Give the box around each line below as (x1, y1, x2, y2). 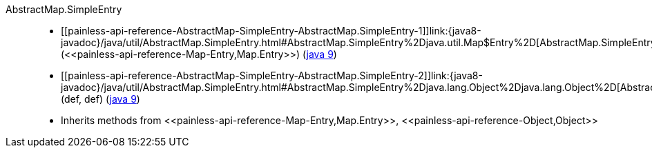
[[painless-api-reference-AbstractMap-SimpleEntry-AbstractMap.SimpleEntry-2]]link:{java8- (61, 70, 483, 81)
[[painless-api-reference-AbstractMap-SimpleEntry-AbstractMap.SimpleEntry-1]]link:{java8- (61, 25, 481, 37)
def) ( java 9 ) (84, 93, 140, 105)
